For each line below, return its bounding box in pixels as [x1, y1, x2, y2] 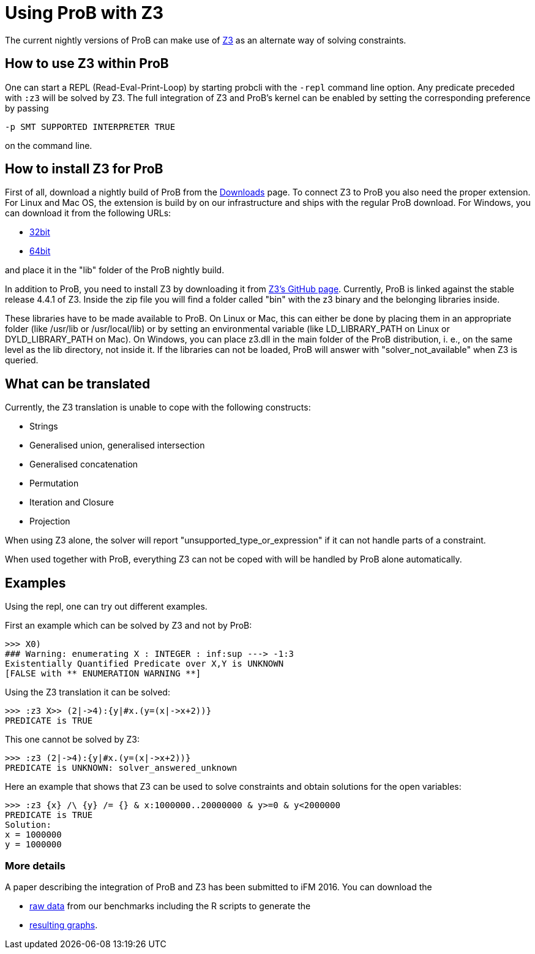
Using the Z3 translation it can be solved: [5, 687, 170, 698]
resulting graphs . [29, 919, 98, 930]
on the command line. [5, 140, 92, 151]
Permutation [29, 478, 79, 489]
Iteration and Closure [29, 497, 114, 508]
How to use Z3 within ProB [5, 56, 169, 72]
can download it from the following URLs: [5, 208, 171, 219]
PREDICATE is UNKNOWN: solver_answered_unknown [5, 763, 238, 773]
